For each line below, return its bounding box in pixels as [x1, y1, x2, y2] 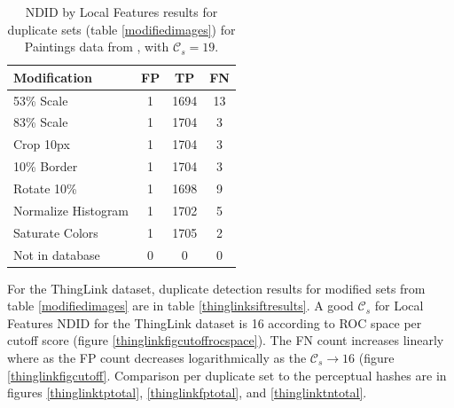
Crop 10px [13, 135, 70, 153]
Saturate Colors [13, 223, 98, 241]
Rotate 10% [13, 179, 77, 197]
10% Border [13, 157, 78, 176]
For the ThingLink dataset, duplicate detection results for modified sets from [7, 279, 426, 297]
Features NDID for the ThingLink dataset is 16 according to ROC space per [7, 313, 422, 332]
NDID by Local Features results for [25, 3, 218, 20]
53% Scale [13, 90, 68, 109]
